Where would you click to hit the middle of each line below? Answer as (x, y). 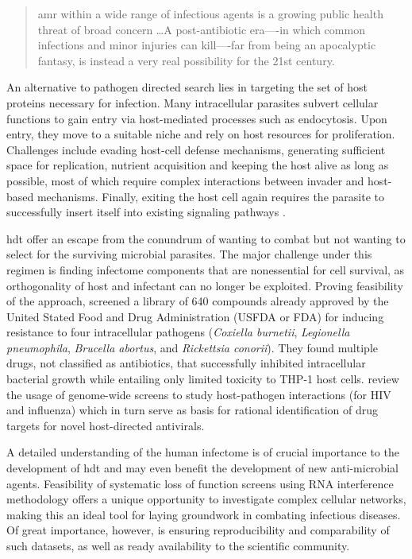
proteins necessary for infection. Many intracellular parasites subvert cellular (193, 102)
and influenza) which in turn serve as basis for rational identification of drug (193, 410)
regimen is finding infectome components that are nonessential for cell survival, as (206, 269)
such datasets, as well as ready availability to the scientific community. (178, 545)
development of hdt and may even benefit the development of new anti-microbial (202, 468)
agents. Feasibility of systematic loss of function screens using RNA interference (200, 483)
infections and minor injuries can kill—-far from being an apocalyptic (207, 45)
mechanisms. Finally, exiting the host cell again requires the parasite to (210, 196)
